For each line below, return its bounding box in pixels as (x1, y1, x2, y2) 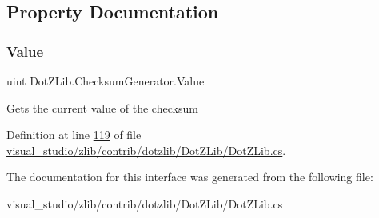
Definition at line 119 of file (6, 126, 142, 143)
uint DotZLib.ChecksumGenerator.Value (6, 73, 205, 89)
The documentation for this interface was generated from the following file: (6, 168, 373, 185)
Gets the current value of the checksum (6, 99, 198, 116)
